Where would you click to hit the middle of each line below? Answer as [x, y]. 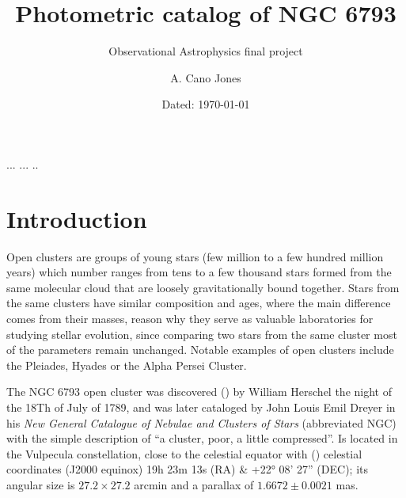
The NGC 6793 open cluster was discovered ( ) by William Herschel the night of [199, 392]
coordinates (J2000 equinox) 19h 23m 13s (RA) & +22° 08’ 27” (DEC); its [188, 469]
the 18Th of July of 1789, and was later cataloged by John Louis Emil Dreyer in [201, 407]
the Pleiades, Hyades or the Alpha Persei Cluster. [127, 365]
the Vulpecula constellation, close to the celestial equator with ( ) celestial [184, 453]
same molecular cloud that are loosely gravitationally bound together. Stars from [203, 287]
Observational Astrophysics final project [206, 51]
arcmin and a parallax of [194, 484]
